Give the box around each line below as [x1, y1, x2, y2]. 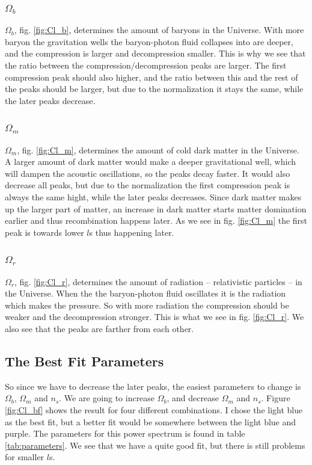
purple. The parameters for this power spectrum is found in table [5, 427, 245, 440]
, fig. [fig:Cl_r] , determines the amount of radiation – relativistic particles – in [14, 275, 302, 288]
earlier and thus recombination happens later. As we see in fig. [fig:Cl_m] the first [5, 214, 308, 227]
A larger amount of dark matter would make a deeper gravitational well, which [5, 155, 296, 168]
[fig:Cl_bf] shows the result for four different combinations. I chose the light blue [5, 403, 303, 416]
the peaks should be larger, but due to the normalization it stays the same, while [5, 82, 304, 95]
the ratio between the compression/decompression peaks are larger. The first [5, 59, 287, 71]
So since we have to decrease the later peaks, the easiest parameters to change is [5, 380, 301, 392]
